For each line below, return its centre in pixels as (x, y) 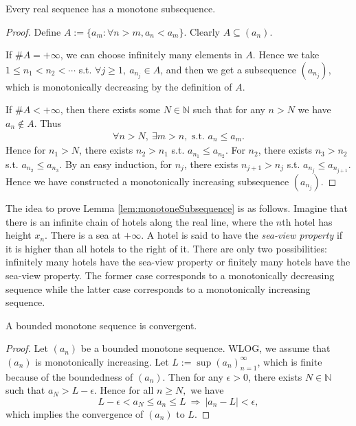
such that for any (229, 109)
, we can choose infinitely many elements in (151, 55)
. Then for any (193, 376)
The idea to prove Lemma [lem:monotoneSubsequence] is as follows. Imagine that (177, 208)
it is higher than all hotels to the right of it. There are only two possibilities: (166, 248)
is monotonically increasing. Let (102, 361)
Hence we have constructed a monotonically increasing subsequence (147, 181)
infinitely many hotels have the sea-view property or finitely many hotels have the (178, 262)
